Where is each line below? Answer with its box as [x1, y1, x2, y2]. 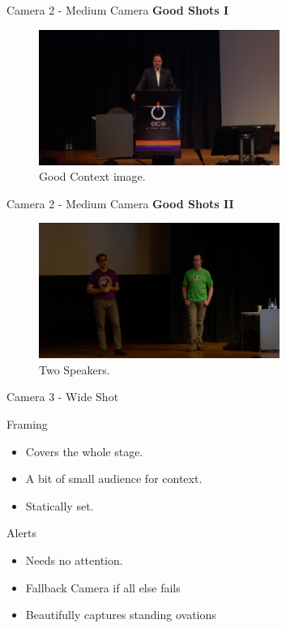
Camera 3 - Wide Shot [6, 388, 119, 405]
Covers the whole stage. [25, 442, 143, 459]
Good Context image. [39, 168, 146, 185]
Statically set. [25, 497, 94, 514]
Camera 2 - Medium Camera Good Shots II [6, 194, 234, 211]
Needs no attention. [25, 552, 123, 568]
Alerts [6, 524, 37, 541]
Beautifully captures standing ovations [25, 606, 216, 623]
